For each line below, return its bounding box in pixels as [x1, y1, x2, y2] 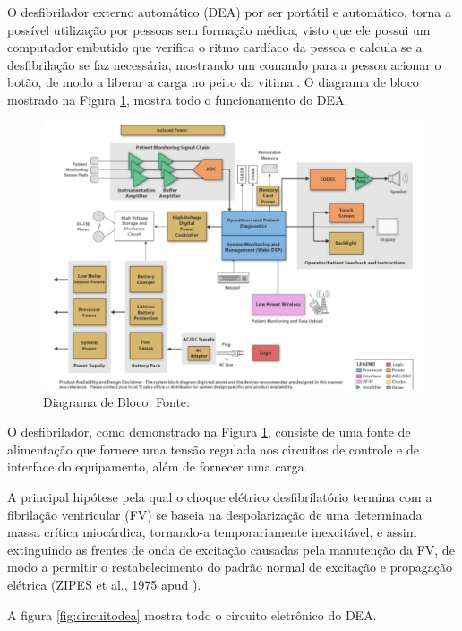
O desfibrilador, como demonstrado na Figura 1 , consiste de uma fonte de [7, 422, 411, 441]
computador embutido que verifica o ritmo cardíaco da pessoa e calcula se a [7, 38, 423, 56]
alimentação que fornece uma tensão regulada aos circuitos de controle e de [7, 439, 419, 458]
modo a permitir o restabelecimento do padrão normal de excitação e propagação [7, 558, 452, 576]
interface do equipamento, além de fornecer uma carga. [7, 457, 308, 476]
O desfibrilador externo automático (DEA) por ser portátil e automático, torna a [7, 3, 451, 21]
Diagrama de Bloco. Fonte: [43, 392, 190, 411]
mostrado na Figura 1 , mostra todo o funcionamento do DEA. [7, 90, 348, 108]
